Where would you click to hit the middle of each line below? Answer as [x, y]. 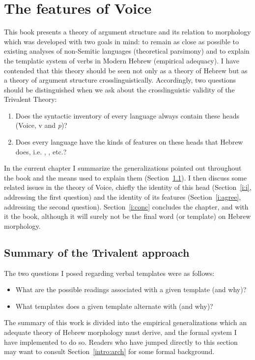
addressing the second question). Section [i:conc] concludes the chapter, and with [126, 206]
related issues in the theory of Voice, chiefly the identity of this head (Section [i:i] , [128, 187]
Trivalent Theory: [30, 99]
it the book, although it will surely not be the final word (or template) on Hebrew [127, 216]
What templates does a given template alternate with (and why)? [114, 306]
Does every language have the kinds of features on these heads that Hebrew [129, 142]
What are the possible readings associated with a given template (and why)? [131, 289]
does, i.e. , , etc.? [41, 151]
